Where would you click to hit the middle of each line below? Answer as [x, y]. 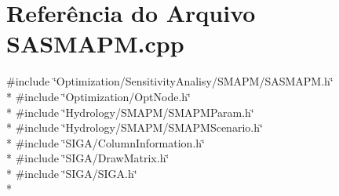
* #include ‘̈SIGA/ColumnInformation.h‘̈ [106, 142]
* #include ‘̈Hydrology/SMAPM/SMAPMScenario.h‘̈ [135, 127]
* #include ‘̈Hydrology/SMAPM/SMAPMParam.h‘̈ [130, 112]
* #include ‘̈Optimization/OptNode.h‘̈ [98, 96]
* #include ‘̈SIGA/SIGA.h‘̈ [72, 173]
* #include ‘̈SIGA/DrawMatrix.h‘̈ [88, 158]
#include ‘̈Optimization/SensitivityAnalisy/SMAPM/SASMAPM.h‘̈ [170, 81]
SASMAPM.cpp [95, 44]
